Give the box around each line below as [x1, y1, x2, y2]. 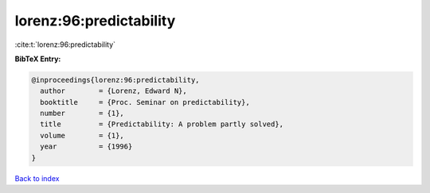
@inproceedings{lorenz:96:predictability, [31, 75, 200, 84]
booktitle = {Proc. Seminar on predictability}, [40, 98, 250, 106]
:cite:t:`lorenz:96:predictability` [14, 40, 115, 49]
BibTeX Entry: [14, 54, 61, 64]
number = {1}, [40, 109, 125, 118]
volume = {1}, [40, 131, 125, 140]
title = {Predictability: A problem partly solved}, [40, 120, 284, 129]
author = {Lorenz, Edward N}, [40, 87, 187, 95]
